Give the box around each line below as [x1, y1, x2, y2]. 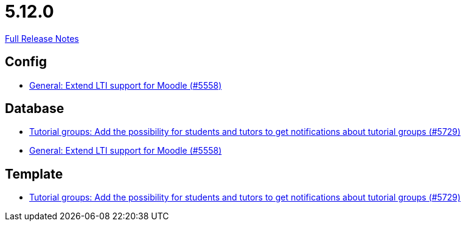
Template [5, 166, 63, 182]
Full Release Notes [5, 33, 79, 44]
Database [5, 101, 64, 117]
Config [5, 54, 47, 70]
